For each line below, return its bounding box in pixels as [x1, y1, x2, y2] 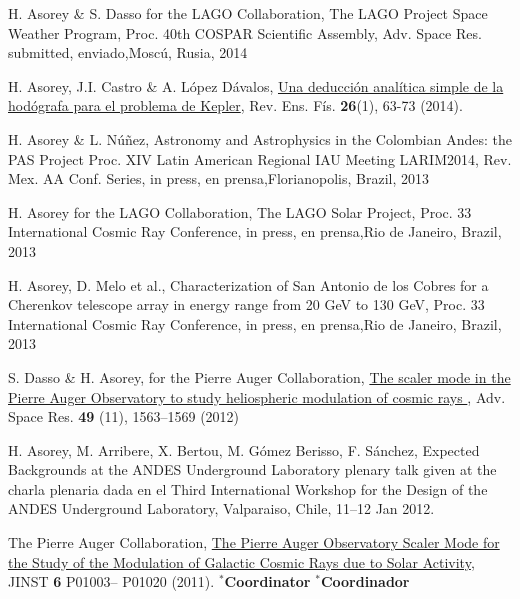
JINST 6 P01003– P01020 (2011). [8, 571, 215, 592]
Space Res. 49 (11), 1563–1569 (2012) [8, 406, 240, 427]
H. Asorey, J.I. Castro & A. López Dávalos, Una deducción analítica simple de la [8, 75, 504, 96]
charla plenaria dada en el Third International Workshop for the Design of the [8, 478, 488, 499]
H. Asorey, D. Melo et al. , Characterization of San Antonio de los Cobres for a [8, 274, 489, 295]
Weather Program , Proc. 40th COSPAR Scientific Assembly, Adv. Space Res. [8, 22, 482, 43]
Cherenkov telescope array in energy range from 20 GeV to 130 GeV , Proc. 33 [8, 294, 485, 315]
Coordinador [320, 571, 410, 592]
